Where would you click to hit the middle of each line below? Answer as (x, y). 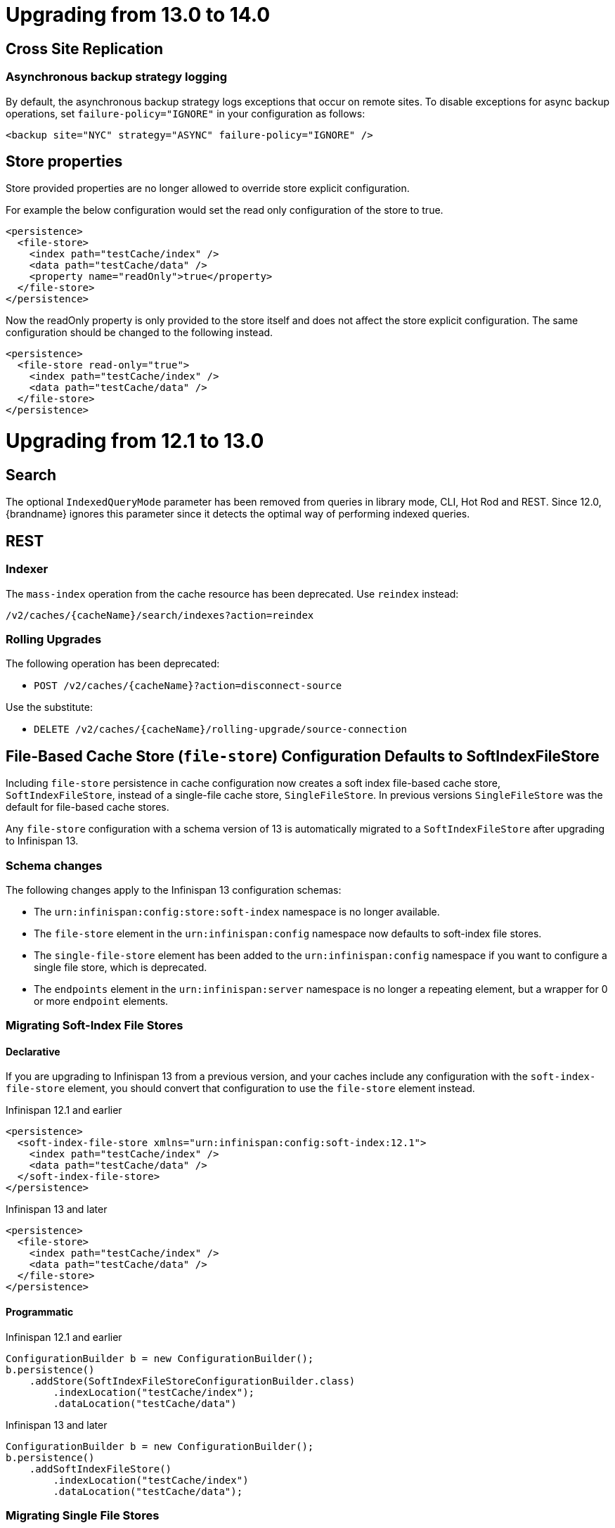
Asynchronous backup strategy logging (117, 77)
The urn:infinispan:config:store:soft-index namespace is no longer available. (237, 911)
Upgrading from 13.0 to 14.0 (138, 15)
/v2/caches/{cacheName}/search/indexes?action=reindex (160, 615)
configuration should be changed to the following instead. (140, 333)
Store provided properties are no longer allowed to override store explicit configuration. (208, 188)
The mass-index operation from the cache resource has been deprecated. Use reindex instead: (232, 593)
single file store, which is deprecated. (121, 967)
